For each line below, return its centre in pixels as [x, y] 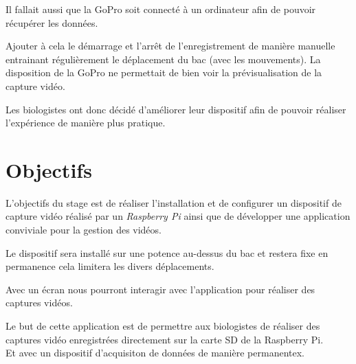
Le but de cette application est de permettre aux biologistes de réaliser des [163, 326]
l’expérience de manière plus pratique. [86, 123]
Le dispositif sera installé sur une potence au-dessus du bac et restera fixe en [167, 252]
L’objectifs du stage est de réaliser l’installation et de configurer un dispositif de [174, 202]
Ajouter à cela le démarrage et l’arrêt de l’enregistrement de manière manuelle [170, 46]
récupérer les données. [52, 22]
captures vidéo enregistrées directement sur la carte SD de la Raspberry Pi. [165, 339]
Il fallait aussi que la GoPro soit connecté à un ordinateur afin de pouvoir [161, 9]
